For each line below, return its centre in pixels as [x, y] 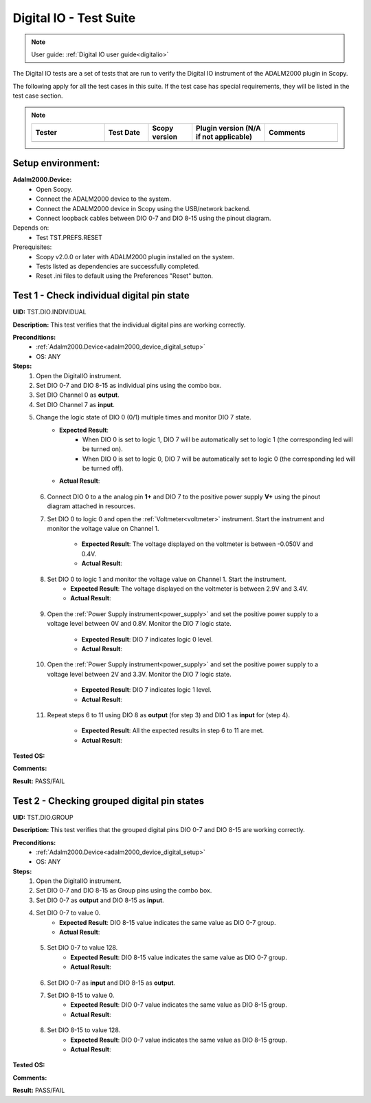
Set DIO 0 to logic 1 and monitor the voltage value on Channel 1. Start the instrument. [167, 579]
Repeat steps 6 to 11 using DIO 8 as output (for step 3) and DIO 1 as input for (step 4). [168, 714]
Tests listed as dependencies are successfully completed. [118, 266]
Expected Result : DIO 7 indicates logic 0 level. [147, 639]
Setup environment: [56, 163]
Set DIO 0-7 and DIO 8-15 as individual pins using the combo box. [129, 385]
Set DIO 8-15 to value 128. [84, 1030]
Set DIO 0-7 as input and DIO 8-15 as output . [111, 983]
